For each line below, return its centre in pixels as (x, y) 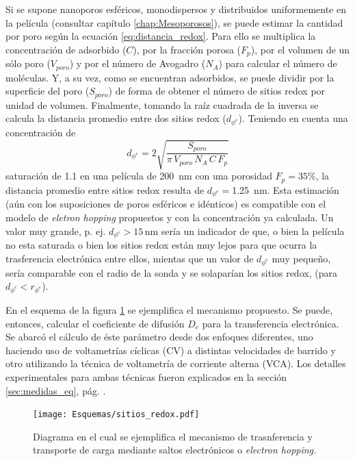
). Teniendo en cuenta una (293, 118)
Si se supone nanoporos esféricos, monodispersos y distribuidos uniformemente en (176, 9)
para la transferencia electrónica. (271, 323)
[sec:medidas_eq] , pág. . (56, 390)
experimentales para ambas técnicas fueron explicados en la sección (146, 377)
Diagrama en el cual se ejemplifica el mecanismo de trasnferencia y (173, 436)
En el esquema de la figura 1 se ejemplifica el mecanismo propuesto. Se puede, (169, 310)
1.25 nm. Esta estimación (286, 189)
